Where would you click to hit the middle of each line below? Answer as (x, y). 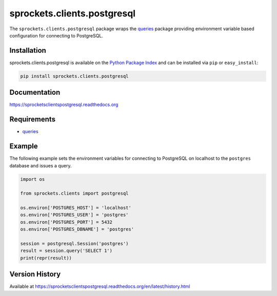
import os (33, 179)
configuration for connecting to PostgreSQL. (56, 35)
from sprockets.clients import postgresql (74, 194)
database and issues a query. (41, 165)
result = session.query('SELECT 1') (66, 251)
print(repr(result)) (46, 258)
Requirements (33, 120)
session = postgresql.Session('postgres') (74, 244)
